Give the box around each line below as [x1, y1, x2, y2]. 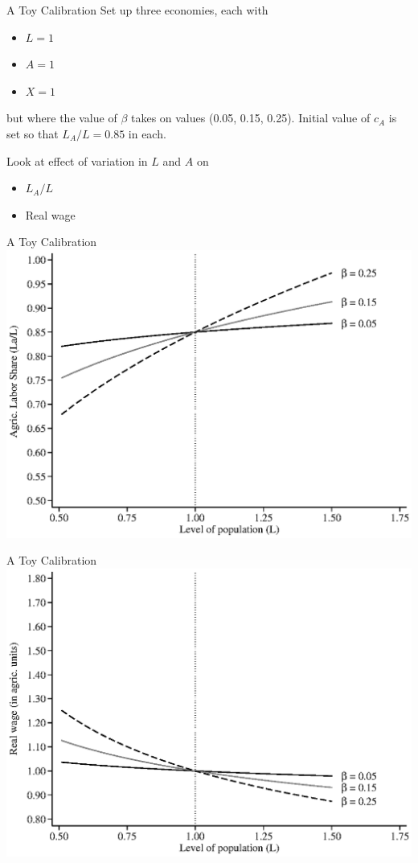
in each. [128, 125, 166, 142]
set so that [6, 125, 59, 142]
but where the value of [6, 109, 117, 126]
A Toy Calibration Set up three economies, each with [6, 2, 268, 18]
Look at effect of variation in [6, 152, 148, 169]
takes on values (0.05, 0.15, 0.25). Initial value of [130, 109, 371, 126]
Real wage [25, 206, 76, 223]
